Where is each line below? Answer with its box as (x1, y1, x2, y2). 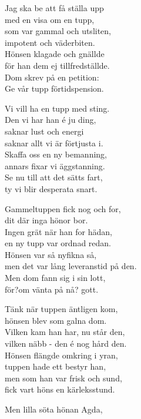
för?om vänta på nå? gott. (5, 283, 99, 295)
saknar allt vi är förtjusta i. (5, 136, 103, 149)
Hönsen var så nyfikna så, (5, 248, 97, 260)
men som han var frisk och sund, (5, 371, 122, 384)
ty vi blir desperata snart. (5, 182, 98, 195)
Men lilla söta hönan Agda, (5, 403, 103, 415)
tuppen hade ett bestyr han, (5, 360, 106, 373)
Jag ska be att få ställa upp (5, 2, 104, 14)
